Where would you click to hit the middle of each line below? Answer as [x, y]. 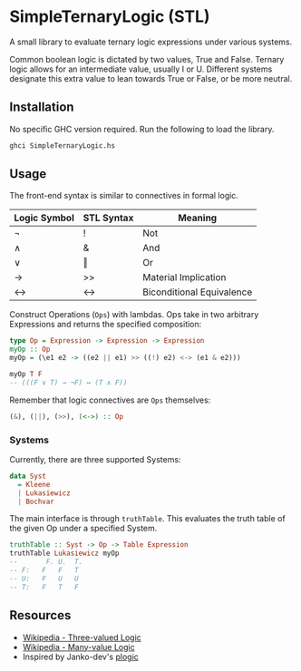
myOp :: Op [30, 350]
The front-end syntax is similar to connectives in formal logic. [124, 196]
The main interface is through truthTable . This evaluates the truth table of [147, 519]
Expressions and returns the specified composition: [106, 325]
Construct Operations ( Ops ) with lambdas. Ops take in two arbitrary [134, 315]
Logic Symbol [44, 218]
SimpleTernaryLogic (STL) [110, 17]
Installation [42, 107]
